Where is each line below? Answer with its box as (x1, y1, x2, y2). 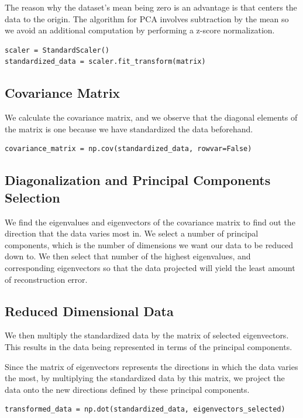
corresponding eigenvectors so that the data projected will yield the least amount (5, 261, 295, 273)
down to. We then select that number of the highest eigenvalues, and (5, 250, 251, 262)
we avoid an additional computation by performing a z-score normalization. (5, 24, 275, 36)
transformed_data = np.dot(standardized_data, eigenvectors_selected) (5, 405, 285, 414)
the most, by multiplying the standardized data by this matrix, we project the (5, 372, 285, 384)
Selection (5, 188, 60, 206)
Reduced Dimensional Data (5, 301, 174, 320)
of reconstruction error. (5, 273, 88, 285)
